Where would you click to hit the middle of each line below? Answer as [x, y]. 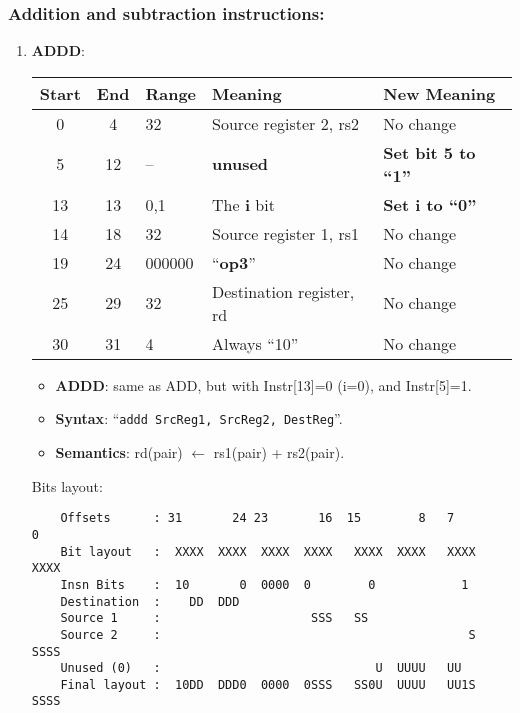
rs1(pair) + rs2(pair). [279, 452]
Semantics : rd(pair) [119, 452]
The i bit [243, 204]
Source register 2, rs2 [286, 123]
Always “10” [255, 343]
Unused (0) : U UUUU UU [261, 668]
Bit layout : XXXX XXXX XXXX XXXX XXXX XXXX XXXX [268, 551]
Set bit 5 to [429, 152]
